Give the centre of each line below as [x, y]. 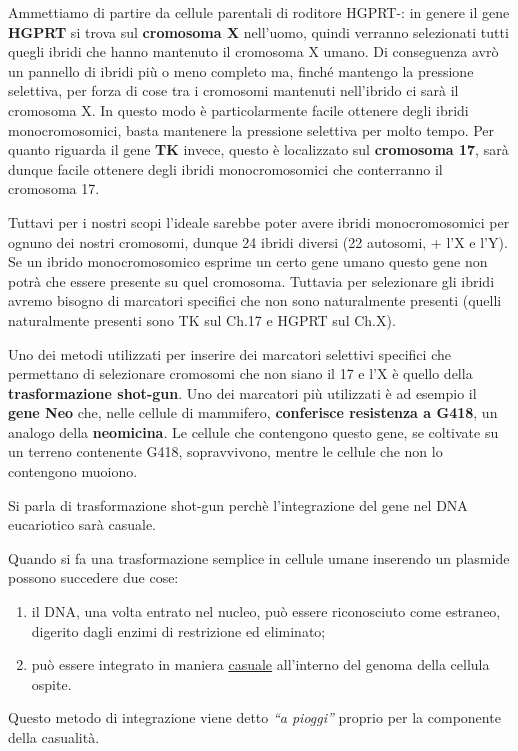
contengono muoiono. [73, 471]
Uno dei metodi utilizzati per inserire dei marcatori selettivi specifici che [229, 353]
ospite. [51, 683]
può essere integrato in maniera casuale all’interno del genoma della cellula [260, 664]
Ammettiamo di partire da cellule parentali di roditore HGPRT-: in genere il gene [259, 12]
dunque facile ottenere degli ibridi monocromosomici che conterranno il [225, 168]
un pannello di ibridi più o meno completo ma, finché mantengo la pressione [241, 70]
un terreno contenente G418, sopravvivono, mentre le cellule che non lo [225, 451]
